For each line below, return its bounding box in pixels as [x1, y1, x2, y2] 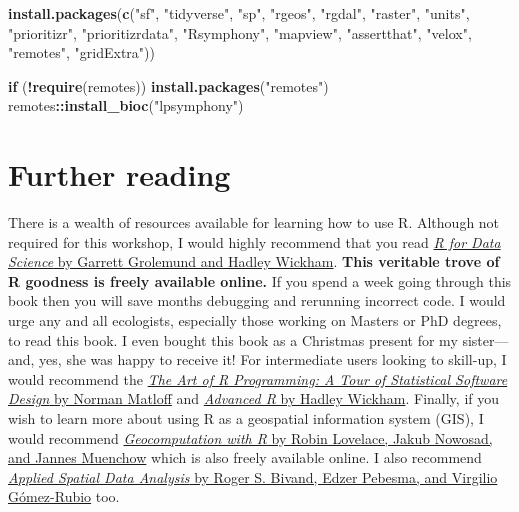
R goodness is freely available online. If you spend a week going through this [8, 270, 512, 291]
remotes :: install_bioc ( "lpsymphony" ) [8, 95, 244, 116]
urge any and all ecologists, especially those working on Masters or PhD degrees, [8, 310, 502, 331]
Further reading [8, 154, 231, 195]
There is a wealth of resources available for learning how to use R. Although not [8, 212, 500, 233]
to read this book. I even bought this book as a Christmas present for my [8, 329, 458, 350]
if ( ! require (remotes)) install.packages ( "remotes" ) [8, 75, 329, 96]
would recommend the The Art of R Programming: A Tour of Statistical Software [8, 368, 508, 389]
